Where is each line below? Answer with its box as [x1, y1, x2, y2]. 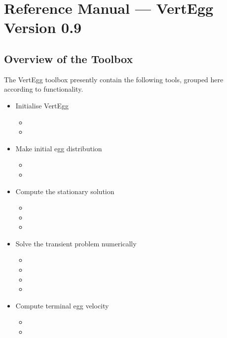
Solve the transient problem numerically [15, 238, 137, 248]
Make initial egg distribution [15, 143, 102, 153]
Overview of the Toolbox [4, 51, 133, 66]
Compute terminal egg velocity [15, 300, 109, 310]
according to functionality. [4, 84, 83, 94]
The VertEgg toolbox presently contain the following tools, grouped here [4, 74, 224, 84]
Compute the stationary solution [15, 186, 114, 196]
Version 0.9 [4, 17, 82, 37]
